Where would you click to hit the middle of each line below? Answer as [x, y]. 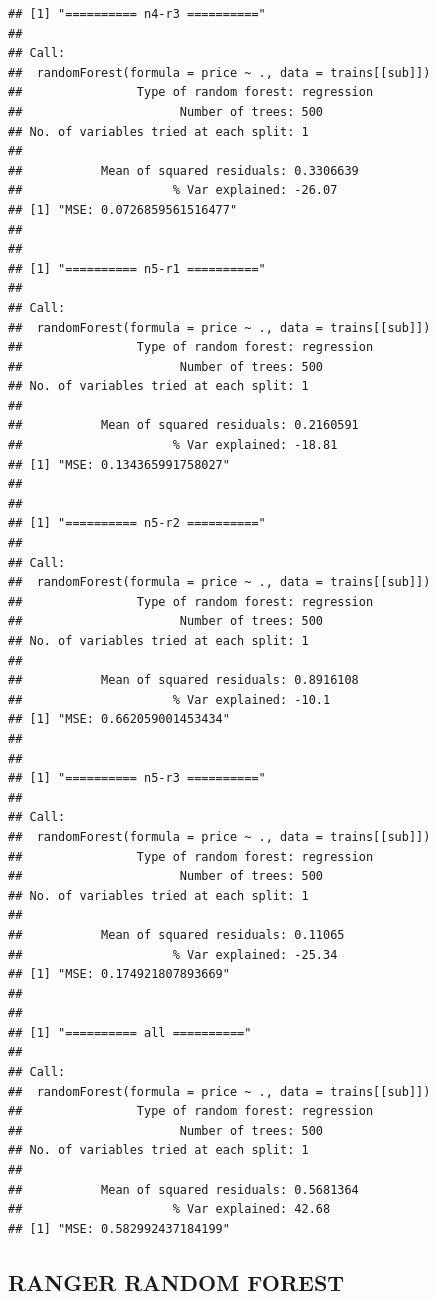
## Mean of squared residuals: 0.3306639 [183, 170]
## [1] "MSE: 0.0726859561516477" [123, 209]
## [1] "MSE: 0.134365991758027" [119, 464]
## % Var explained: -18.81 [173, 445]
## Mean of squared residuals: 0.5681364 [183, 1189]
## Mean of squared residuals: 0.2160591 [183, 425]
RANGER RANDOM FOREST [176, 1281]
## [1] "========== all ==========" [130, 1032]
